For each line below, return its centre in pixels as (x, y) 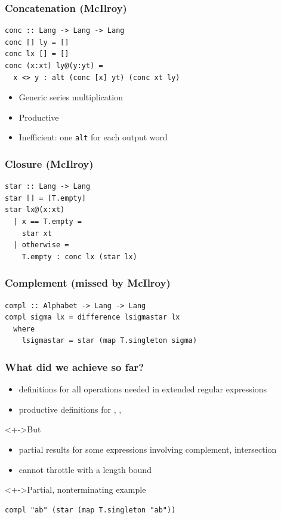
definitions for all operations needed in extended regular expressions (143, 389)
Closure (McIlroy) (49, 163)
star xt (37, 233)
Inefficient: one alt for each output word (93, 137)
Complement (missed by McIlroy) (88, 283)
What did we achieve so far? (75, 366)
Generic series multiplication (71, 97)
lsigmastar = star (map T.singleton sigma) (109, 341)
